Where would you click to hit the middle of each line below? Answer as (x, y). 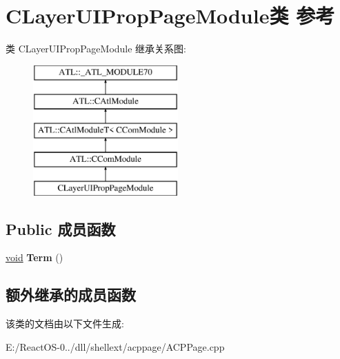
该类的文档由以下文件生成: (65, 324)
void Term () (34, 257)
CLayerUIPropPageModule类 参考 (170, 16)
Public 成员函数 (61, 228)
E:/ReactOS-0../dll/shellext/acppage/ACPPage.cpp (115, 346)
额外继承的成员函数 (71, 295)
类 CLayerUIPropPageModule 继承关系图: (96, 49)
